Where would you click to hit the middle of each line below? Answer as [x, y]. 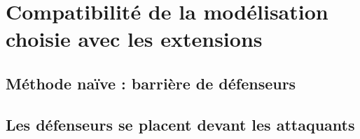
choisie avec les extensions [134, 39]
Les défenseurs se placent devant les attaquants [180, 124]
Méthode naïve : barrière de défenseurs [151, 83]
